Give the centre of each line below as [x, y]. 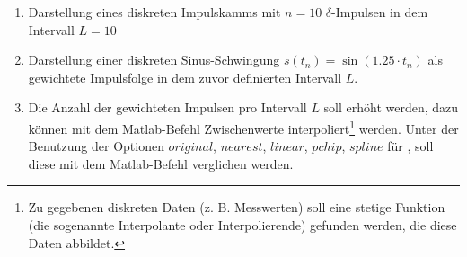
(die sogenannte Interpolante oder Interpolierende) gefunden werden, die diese [242, 225]
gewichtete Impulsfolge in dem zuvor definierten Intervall [185, 77]
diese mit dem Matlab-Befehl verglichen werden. [161, 163]
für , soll [410, 146]
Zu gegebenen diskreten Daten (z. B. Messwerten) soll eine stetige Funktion [237, 207]
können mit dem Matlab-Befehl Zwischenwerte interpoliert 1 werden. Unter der [243, 127]
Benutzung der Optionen [96, 146]
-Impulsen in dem [380, 12]
